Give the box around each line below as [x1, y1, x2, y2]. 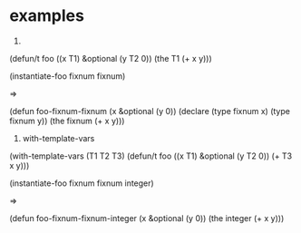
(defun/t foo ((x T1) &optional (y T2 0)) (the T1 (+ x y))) [9, 53, 213, 63]
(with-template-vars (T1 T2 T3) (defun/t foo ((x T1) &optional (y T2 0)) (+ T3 [9, 150, 293, 161]
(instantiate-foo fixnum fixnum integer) [9, 178, 154, 189]
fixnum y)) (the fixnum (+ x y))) [9, 115, 125, 126]
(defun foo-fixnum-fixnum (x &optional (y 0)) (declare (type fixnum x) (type [9, 105, 290, 116]
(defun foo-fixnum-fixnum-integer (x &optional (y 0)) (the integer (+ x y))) [9, 212, 285, 223]
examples [9, 5, 84, 26]
